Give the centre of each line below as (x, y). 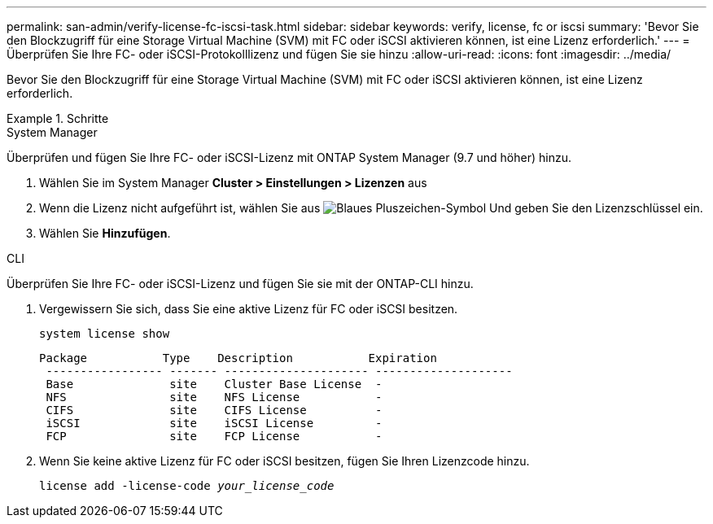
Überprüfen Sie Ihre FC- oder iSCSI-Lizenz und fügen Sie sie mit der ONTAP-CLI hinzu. (240, 284)
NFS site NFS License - (214, 397)
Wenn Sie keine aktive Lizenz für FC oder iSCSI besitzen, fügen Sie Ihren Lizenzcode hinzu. (284, 461)
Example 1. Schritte (58, 118)
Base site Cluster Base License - (214, 384)
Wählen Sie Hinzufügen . (105, 233)
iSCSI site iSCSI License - (214, 423)
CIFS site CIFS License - (214, 410)
